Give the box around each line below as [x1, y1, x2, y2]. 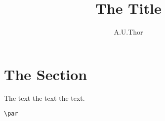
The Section [4, 64, 87, 84]
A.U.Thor [114, 27, 143, 37]
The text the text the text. [4, 92, 85, 103]
